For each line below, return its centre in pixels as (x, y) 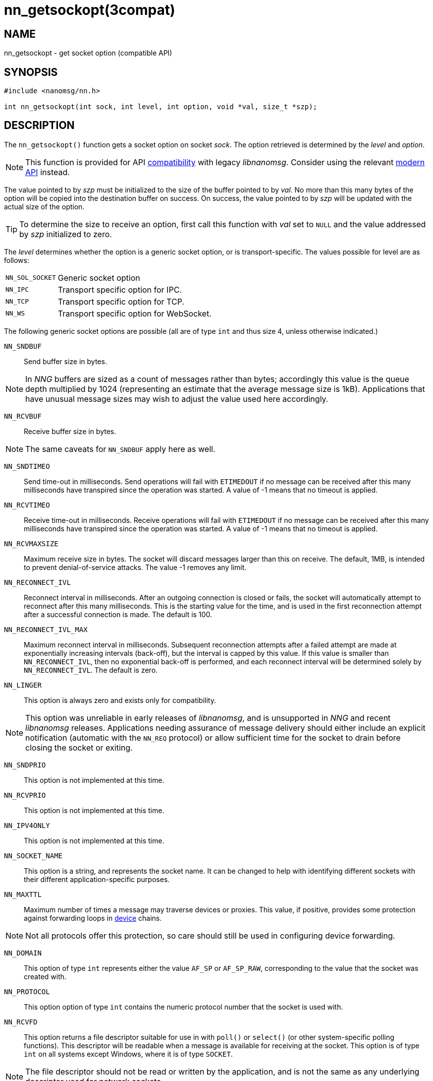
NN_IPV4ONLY (27, 825)
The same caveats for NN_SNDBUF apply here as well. (120, 449)
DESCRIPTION (39, 126)
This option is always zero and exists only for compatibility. (120, 700)
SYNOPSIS (31, 72)
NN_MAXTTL (23, 894)
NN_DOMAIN (23, 953)
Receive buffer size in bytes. (70, 431)
